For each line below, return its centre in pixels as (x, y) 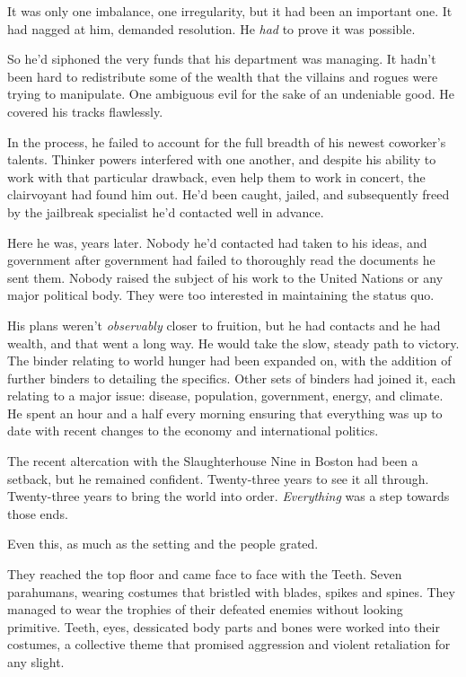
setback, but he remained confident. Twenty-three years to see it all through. (218, 478)
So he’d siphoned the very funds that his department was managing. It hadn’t (222, 59)
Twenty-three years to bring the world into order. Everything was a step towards (229, 496)
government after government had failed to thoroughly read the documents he (221, 260)
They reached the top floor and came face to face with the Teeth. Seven (205, 574)
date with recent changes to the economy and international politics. (193, 431)
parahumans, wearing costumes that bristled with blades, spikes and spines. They (231, 591)
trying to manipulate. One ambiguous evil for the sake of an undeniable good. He (231, 94)
